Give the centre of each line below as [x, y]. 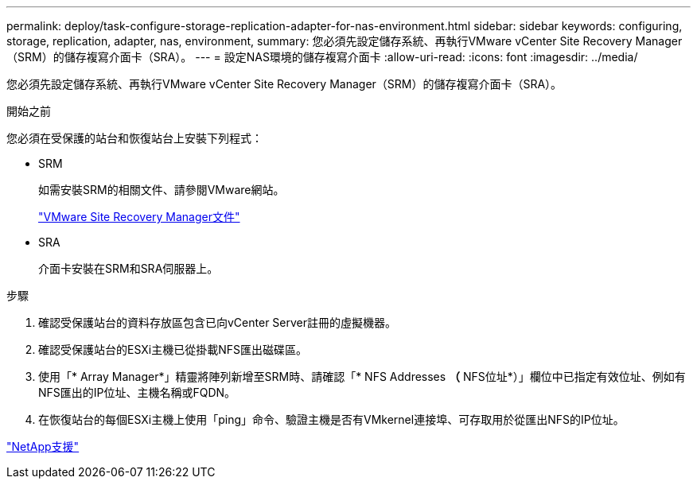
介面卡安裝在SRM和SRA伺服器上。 [128, 268]
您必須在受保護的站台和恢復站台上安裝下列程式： [134, 138]
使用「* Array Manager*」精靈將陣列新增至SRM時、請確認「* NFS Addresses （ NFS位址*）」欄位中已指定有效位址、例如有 [362, 376]
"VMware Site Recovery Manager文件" [139, 217]
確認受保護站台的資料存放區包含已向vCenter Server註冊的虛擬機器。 [218, 322]
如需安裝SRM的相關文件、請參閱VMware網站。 [162, 190]
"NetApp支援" [43, 446]
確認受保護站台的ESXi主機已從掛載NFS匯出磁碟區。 [173, 349]
